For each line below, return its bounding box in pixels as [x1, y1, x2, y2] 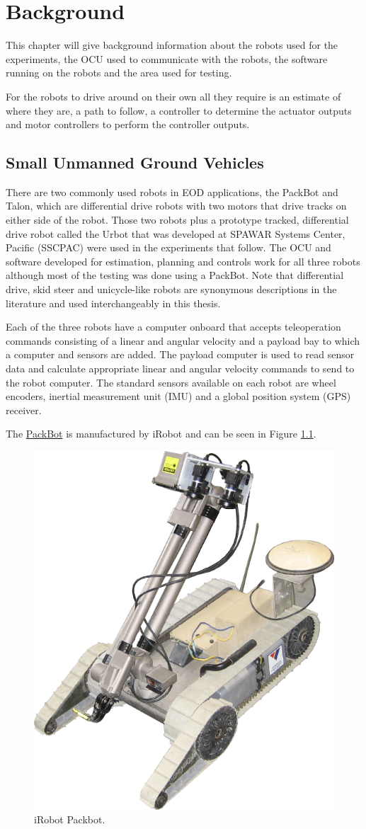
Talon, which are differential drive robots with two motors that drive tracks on [6, 198, 347, 213]
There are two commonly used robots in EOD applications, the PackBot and [6, 184, 338, 199]
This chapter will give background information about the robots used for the [6, 38, 338, 52]
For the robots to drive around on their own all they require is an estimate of [6, 88, 341, 103]
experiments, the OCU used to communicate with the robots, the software [6, 51, 328, 66]
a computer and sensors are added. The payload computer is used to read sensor [6, 347, 355, 362]
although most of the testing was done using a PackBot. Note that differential [6, 268, 344, 282]
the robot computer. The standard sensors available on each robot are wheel [6, 375, 336, 389]
